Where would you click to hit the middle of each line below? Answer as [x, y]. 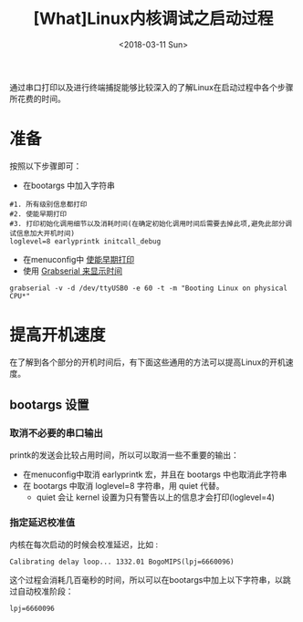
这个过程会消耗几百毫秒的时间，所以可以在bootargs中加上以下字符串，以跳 [150, 579]
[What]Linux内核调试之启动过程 [153, 19]
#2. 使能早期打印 [38, 214]
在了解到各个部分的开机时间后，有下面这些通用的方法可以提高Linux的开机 [147, 362]
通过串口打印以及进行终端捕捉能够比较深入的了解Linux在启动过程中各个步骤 [151, 87]
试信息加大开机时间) [42, 233]
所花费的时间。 [37, 98]
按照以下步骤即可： [46, 166]
